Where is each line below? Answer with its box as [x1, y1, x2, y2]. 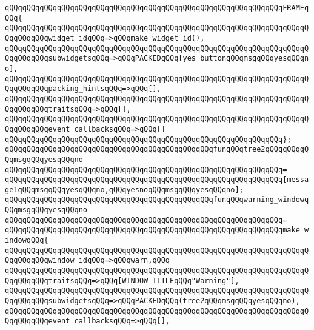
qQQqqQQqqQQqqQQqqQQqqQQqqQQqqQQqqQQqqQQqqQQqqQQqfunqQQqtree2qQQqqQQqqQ [5, 145, 309, 154]
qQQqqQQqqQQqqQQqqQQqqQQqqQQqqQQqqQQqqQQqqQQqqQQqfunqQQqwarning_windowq [5, 195, 309, 204]
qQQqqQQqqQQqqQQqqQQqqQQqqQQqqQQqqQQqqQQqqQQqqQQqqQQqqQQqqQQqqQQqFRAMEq [5, 4, 309, 12]
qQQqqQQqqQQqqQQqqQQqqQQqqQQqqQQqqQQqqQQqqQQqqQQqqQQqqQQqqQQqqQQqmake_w [5, 226, 309, 235]
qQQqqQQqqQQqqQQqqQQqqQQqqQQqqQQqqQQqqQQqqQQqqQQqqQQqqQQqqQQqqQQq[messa [5, 175, 309, 184]
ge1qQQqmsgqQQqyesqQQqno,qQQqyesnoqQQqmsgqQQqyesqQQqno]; [5, 185, 244, 194]
